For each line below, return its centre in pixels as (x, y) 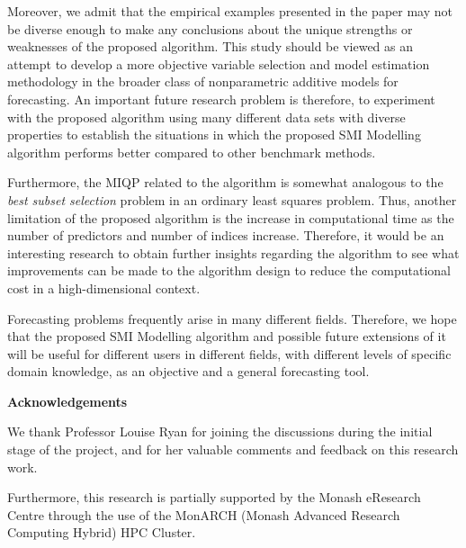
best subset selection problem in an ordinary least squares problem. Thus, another (232, 199)
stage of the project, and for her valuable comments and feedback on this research (233, 449)
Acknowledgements (67, 401)
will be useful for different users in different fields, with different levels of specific (229, 353)
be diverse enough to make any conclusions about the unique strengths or (210, 28)
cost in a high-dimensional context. (104, 287)
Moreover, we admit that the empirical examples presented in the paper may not (230, 11)
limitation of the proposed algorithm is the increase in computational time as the (231, 217)
